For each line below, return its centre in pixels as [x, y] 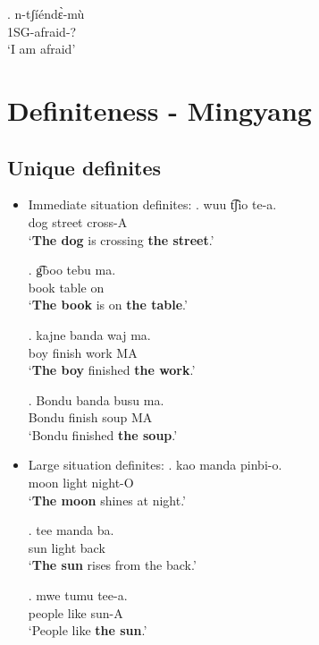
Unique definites [84, 167]
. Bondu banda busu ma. [96, 399]
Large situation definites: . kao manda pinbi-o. [155, 465]
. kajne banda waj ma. [89, 334]
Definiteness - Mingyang [159, 110]
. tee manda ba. [71, 530]
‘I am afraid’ [42, 49]
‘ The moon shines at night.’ [107, 500]
